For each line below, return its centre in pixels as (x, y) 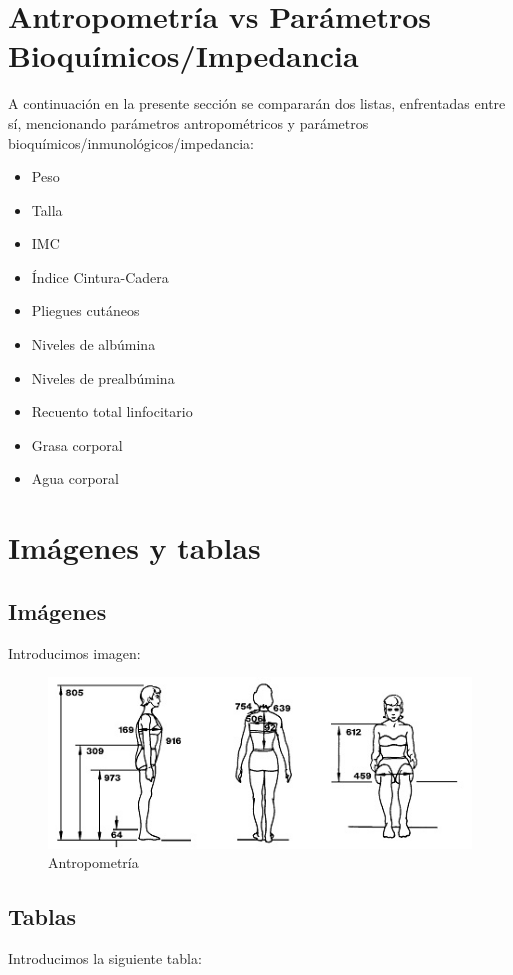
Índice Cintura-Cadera (100, 276)
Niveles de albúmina (93, 344)
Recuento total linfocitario (112, 411)
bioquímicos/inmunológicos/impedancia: (131, 142)
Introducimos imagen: (74, 652)
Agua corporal (75, 478)
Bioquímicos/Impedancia (183, 55)
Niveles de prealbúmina (103, 377)
